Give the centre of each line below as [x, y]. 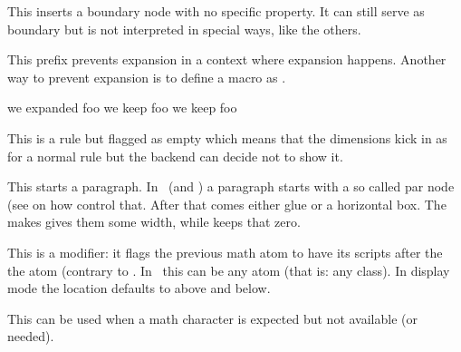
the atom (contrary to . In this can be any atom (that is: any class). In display [229, 270]
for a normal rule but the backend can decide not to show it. [175, 156]
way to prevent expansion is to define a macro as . [147, 77]
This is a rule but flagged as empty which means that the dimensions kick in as [227, 137]
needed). [31, 336]
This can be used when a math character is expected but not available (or [212, 318]
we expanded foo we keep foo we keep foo [122, 108]
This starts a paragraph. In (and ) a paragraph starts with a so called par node [231, 186]
